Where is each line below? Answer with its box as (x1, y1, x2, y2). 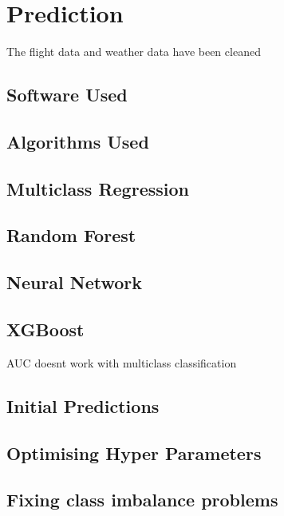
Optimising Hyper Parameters (6, 440, 262, 465)
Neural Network (6, 270, 143, 295)
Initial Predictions (6, 393, 160, 418)
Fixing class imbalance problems (6, 487, 278, 512)
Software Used (6, 82, 128, 107)
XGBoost (6, 317, 85, 342)
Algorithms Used (6, 129, 149, 153)
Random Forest (6, 223, 136, 248)
